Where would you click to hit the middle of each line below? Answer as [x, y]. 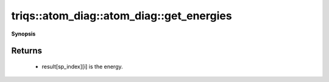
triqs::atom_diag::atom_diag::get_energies [122, 16]
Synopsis [23, 34]
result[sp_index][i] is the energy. [82, 66]
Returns [27, 51]
